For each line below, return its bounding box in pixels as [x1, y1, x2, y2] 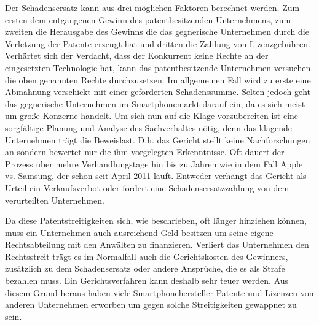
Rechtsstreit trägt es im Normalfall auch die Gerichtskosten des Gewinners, [5, 250, 288, 262]
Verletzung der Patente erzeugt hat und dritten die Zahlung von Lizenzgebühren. [5, 37, 310, 50]
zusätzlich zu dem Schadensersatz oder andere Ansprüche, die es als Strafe [5, 262, 285, 275]
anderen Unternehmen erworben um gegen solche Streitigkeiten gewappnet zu [5, 298, 297, 311]
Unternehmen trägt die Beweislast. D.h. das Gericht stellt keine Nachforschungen [5, 133, 310, 146]
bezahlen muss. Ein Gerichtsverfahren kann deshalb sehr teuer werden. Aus [5, 274, 289, 287]
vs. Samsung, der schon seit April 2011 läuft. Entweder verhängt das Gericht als [5, 169, 307, 182]
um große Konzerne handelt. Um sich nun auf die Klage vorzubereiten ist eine [5, 109, 299, 122]
